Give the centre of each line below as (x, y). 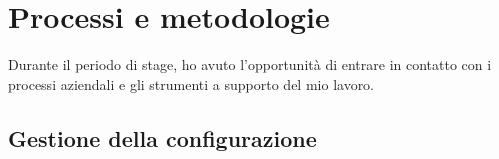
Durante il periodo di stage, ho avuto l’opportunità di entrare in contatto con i (250, 64)
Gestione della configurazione (162, 137)
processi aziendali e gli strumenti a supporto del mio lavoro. (191, 83)
